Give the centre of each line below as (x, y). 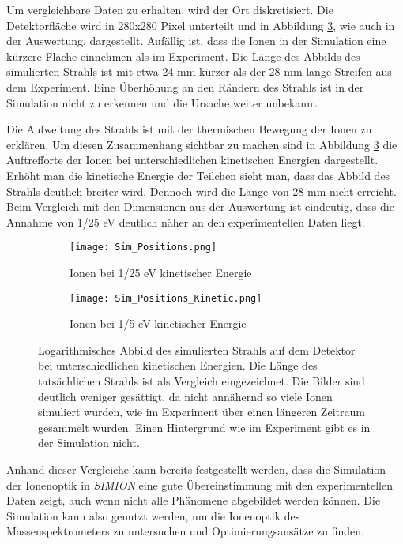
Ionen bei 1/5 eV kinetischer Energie (158, 323)
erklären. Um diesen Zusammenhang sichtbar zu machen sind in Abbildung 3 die (202, 144)
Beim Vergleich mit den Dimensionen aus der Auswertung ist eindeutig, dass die (200, 206)
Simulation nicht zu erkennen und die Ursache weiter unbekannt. (163, 102)
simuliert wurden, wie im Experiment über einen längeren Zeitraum (201, 412)
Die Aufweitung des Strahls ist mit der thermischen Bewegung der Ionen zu (189, 129)
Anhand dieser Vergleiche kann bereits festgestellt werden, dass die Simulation (196, 469)
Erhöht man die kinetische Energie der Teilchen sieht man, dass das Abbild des (198, 175)
